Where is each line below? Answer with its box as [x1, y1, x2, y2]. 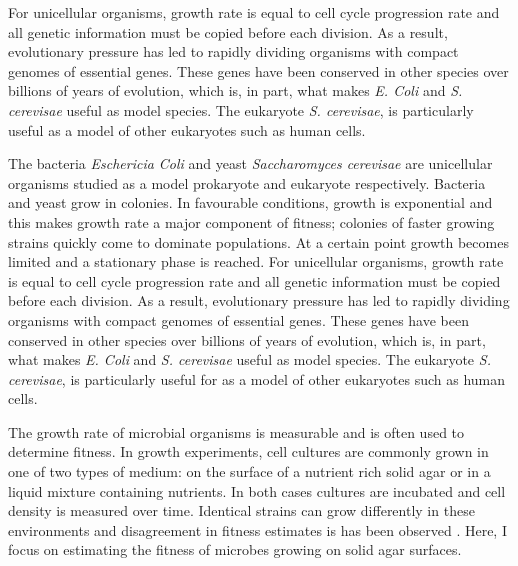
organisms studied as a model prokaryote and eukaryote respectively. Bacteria [8, 172, 486, 193]
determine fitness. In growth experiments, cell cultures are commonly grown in [8, 441, 489, 462]
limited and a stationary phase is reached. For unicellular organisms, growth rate [8, 251, 504, 272]
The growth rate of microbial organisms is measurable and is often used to [8, 421, 465, 442]
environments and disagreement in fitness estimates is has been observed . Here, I [8, 519, 507, 540]
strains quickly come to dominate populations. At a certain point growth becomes [8, 231, 509, 252]
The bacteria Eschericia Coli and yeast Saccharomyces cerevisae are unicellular [8, 153, 493, 174]
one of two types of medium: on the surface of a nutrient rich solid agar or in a [8, 461, 491, 482]
